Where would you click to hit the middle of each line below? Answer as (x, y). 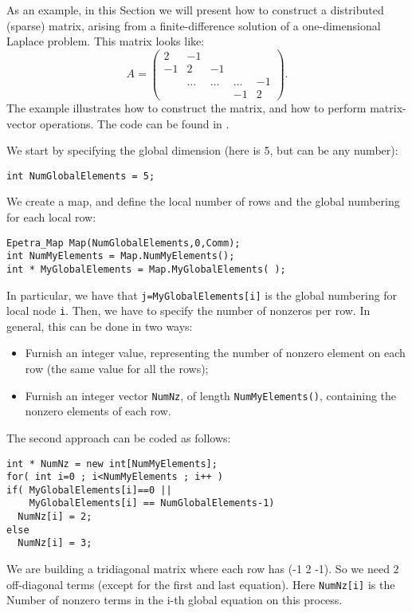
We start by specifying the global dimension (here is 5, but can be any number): (202, 150)
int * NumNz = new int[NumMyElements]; (112, 464)
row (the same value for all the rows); (117, 369)
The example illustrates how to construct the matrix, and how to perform (186, 107)
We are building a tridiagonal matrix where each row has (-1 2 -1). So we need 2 (203, 569)
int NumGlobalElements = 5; (81, 176)
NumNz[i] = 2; (55, 517)
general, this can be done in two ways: (100, 326)
